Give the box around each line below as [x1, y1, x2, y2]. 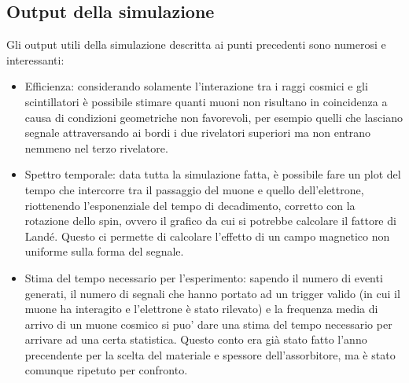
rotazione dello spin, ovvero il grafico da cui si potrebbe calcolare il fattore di [24, 212, 396, 229]
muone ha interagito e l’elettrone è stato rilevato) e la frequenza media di [24, 300, 378, 317]
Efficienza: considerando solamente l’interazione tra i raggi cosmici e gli [24, 78, 368, 94]
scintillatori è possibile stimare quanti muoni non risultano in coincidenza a [24, 93, 388, 109]
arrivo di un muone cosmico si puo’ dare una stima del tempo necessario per [24, 315, 392, 332]
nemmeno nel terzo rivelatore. [24, 139, 168, 156]
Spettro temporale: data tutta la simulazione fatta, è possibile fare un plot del [24, 166, 401, 182]
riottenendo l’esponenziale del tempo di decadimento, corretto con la [24, 197, 356, 213]
